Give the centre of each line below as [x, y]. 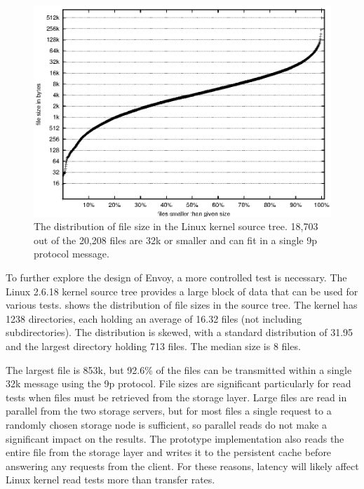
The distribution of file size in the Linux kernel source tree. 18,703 [176, 226]
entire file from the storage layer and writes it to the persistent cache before [169, 452]
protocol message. [72, 254]
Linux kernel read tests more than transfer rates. [110, 480]
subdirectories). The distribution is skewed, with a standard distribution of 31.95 [180, 332]
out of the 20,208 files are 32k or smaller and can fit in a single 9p [175, 240]
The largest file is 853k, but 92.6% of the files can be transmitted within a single [179, 369]
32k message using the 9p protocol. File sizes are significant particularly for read [178, 383]
